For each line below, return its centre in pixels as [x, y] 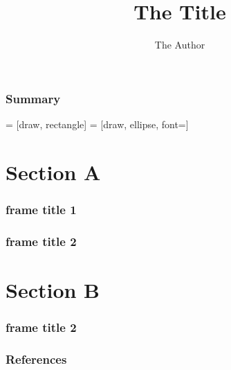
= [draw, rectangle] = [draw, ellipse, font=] [97, 124]
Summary [33, 98]
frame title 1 [41, 209]
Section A [53, 171]
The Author [180, 45]
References [36, 359]
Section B [53, 289]
